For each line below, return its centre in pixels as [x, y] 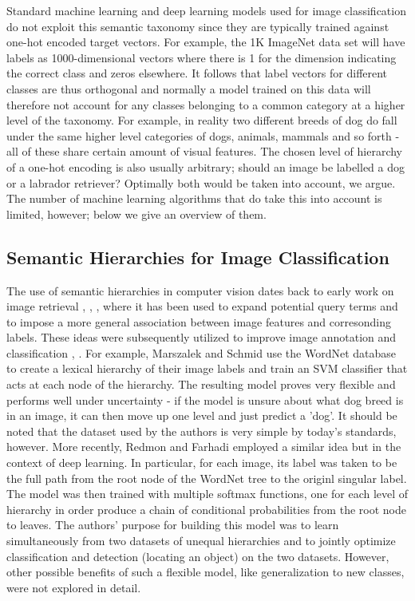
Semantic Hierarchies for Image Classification [198, 257]
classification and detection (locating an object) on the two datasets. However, [198, 556]
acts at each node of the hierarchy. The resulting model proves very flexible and [201, 384]
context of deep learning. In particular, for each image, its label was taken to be [202, 463]
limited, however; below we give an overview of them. [136, 214]
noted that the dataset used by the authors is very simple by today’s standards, [202, 431]
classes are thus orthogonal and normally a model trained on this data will [189, 88]
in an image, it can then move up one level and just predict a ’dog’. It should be [202, 415]
